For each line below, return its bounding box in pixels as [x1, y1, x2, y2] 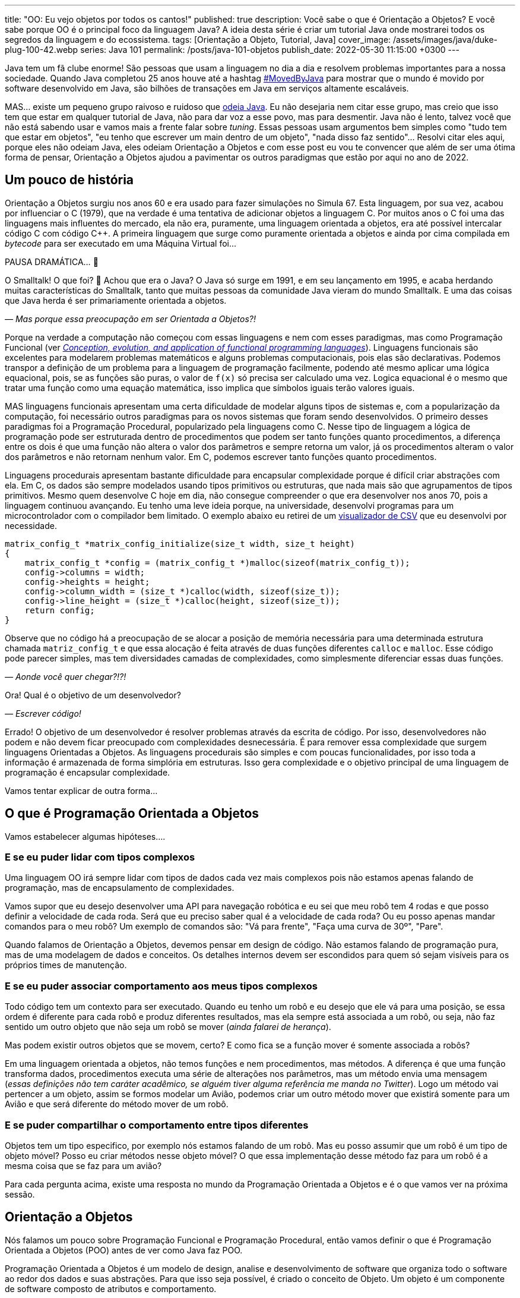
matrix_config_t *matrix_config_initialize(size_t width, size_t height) [5, 538, 356, 549]
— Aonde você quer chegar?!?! [5, 671, 126, 682]
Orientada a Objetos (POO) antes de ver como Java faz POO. [5, 1245, 243, 1255]
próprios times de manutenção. [5, 960, 127, 971]
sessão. [5, 1189, 35, 1199]
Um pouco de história [5, 172, 134, 188]
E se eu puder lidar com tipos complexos [5, 851, 195, 864]
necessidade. [5, 520, 57, 531]
